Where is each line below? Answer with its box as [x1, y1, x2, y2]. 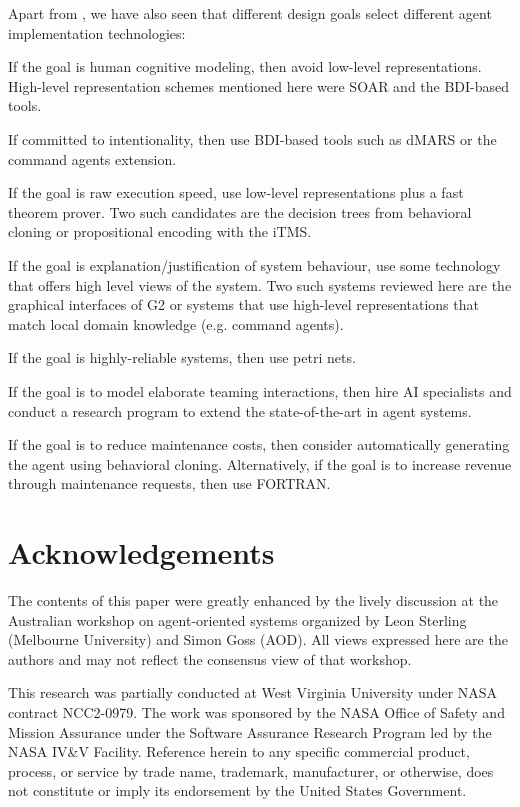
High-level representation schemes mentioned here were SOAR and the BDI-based [8, 75, 510, 96]
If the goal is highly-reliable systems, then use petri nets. [8, 347, 356, 368]
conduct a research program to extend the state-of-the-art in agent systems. [8, 400, 472, 421]
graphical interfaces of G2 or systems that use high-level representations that [8, 294, 479, 315]
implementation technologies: [8, 22, 186, 43]
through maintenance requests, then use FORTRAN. [8, 473, 331, 494]
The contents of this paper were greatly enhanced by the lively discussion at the [8, 590, 499, 610]
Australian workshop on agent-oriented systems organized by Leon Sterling [8, 609, 467, 630]
